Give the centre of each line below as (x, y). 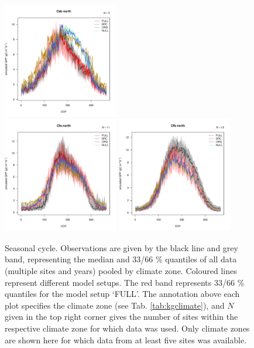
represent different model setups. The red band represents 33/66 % (125, 282)
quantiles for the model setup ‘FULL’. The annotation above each (122, 294)
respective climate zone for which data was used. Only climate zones (127, 328)
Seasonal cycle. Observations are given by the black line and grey (121, 247)
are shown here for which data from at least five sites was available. (126, 339)
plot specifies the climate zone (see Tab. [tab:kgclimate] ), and (115, 305)
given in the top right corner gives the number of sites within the (121, 317)
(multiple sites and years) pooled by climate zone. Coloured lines (121, 270)
